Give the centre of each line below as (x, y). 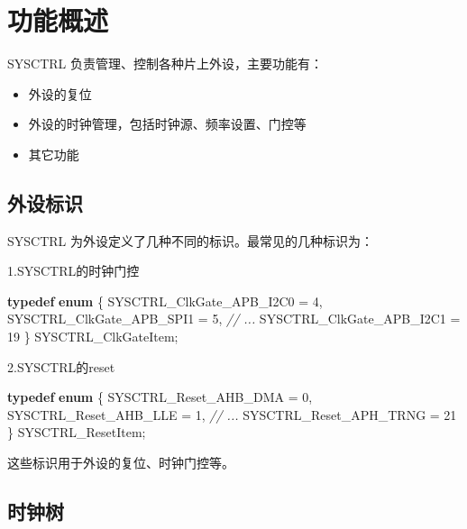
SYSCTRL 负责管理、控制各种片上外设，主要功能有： (165, 64)
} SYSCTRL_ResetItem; (77, 432)
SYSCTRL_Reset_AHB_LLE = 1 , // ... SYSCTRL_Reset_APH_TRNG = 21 (232, 414)
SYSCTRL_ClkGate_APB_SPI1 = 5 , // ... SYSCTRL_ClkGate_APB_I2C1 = (234, 319)
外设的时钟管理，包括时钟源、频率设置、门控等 (167, 124)
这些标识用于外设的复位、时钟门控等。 (121, 463)
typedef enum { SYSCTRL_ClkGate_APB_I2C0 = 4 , (165, 301)
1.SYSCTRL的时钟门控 (73, 271)
